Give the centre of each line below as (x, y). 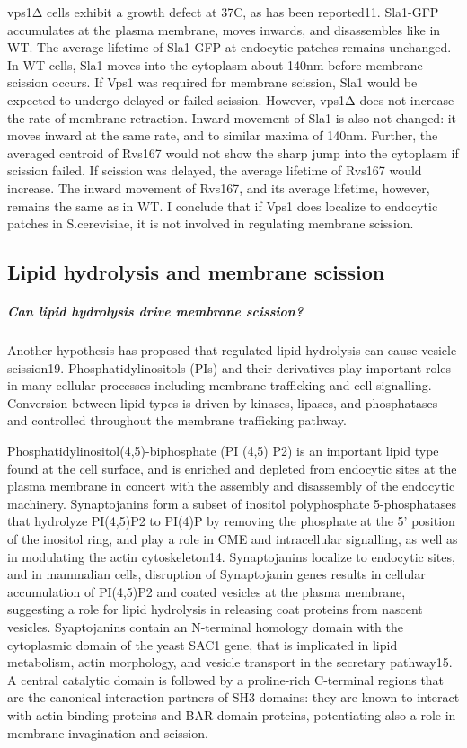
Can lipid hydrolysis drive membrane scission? (155, 312)
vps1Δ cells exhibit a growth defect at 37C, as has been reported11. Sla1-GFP (223, 12)
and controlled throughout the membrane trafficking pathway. (177, 420)
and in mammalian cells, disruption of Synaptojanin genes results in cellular (216, 574)
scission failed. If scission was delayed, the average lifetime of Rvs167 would (215, 170)
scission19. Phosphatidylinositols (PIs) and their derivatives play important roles (229, 367)
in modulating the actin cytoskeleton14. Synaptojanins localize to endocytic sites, (231, 556)
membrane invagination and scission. (108, 732)
